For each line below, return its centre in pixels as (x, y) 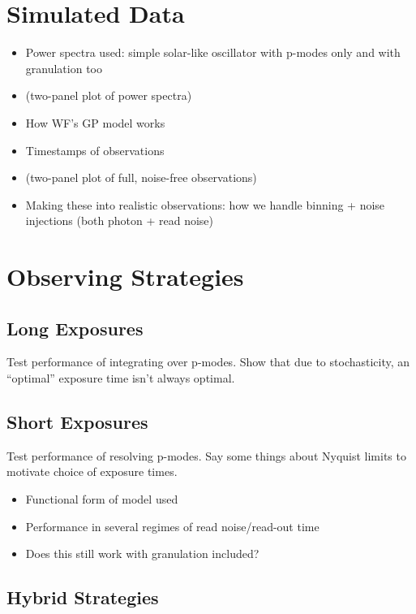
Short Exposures (77, 422)
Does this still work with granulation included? (142, 553)
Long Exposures (75, 328)
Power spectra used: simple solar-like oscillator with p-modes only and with (213, 52)
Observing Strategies (125, 277)
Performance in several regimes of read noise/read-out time (172, 526)
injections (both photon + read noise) (120, 221)
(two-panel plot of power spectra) (109, 95)
